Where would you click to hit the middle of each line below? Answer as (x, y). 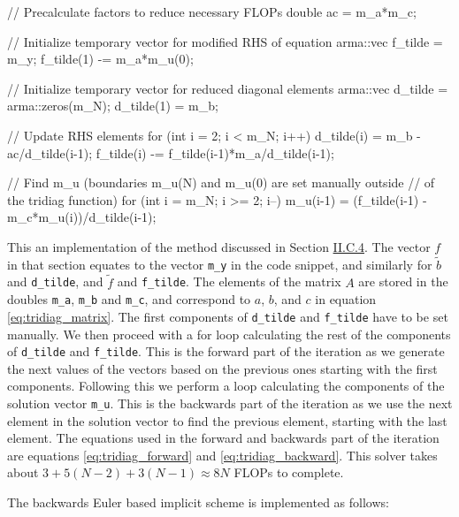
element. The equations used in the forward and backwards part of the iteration (223, 438)
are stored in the (403, 281)
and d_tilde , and (55, 281)
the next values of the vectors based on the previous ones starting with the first (222, 368)
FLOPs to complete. (289, 472)
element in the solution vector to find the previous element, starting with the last (227, 420)
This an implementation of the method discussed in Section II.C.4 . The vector (219, 246)
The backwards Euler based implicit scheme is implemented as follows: (198, 502)
